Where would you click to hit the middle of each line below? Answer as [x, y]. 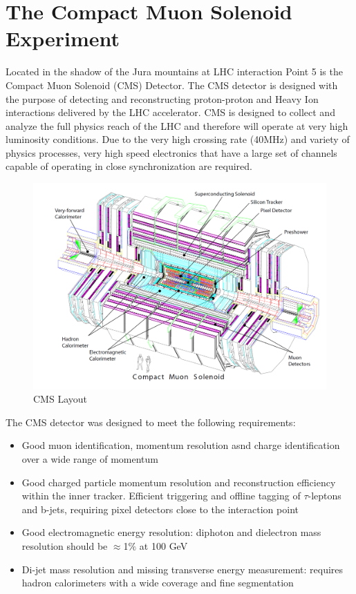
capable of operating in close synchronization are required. [129, 166]
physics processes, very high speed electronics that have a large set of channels [171, 152]
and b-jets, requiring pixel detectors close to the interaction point [160, 509]
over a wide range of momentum [90, 458]
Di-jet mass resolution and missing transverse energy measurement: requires [182, 569]
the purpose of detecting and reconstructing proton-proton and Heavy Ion [162, 98]
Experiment [63, 38]
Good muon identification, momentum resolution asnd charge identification [181, 445]
